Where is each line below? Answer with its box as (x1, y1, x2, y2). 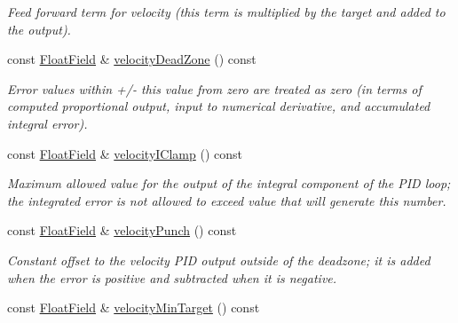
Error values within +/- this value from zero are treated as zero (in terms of (7, 79, 422, 98)
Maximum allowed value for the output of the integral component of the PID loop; (7, 174, 451, 193)
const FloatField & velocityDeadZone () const (7, 50, 257, 68)
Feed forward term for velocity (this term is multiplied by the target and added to (7, 3, 446, 20)
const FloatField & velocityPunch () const (7, 221, 237, 240)
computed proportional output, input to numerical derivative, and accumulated (7, 97, 430, 115)
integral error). (7, 114, 88, 132)
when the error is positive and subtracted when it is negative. (7, 268, 337, 287)
